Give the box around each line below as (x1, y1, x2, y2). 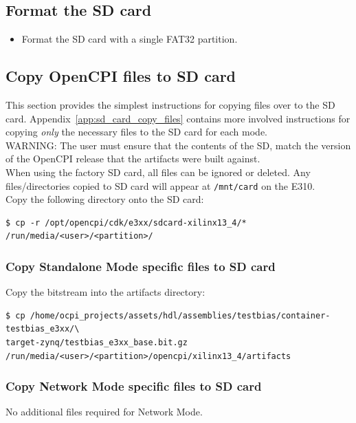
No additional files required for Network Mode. (5, 404, 203, 419)
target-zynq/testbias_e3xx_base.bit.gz (5, 338, 188, 347)
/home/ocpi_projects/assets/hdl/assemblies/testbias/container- (30, 310, 331, 321)
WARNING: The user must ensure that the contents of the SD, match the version (5, 138, 351, 152)
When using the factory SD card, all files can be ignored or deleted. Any (5, 164, 311, 179)
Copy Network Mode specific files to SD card (5, 378, 262, 395)
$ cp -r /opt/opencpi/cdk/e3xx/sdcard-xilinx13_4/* (5, 217, 247, 228)
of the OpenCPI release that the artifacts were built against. (5, 151, 260, 166)
